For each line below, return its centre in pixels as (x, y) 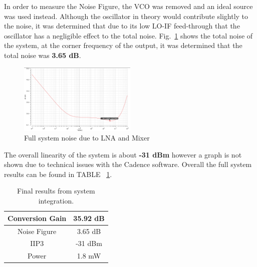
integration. (56, 201)
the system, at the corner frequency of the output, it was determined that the (123, 45)
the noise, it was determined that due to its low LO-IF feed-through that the (122, 26)
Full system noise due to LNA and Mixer (87, 138)
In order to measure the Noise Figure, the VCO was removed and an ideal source (128, 6)
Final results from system (56, 191)
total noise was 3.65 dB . (43, 55)
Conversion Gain (37, 218)
